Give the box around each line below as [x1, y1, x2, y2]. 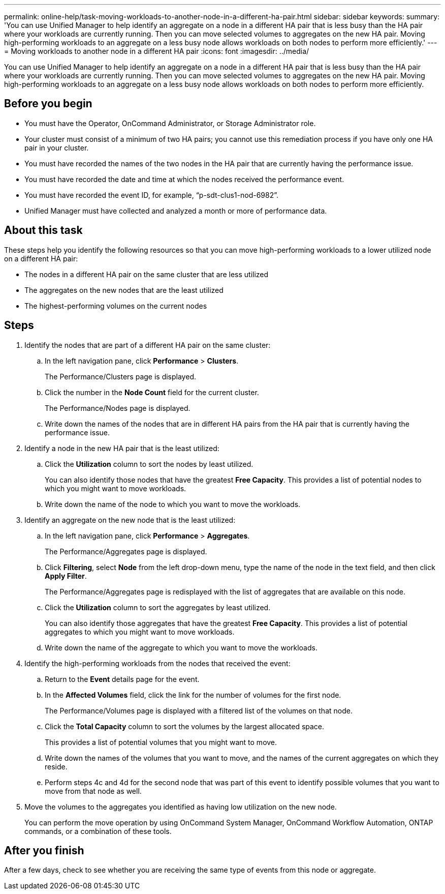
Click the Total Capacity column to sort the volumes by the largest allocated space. [45, 722, 325, 731]
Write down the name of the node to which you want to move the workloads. [45, 499, 301, 509]
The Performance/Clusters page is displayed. [45, 372, 196, 381]
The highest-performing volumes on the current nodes [24, 301, 207, 310]
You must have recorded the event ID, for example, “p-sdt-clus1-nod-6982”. [24, 190, 279, 199]
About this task [4, 224, 83, 237]
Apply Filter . [45, 571, 87, 580]
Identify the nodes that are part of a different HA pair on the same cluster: [24, 340, 271, 349]
